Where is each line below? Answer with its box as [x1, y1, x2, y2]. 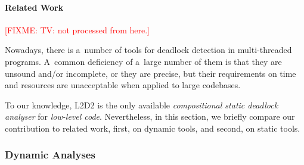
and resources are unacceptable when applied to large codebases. [5, 79, 241, 91]
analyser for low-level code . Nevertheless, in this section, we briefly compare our [5, 110, 295, 123]
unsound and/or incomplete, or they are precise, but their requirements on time [5, 67, 296, 79]
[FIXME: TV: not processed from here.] [5, 23, 150, 36]
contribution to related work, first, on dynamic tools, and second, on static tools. [5, 122, 300, 134]
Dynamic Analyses [5, 147, 95, 162]
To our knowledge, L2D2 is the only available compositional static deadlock [5, 98, 278, 111]
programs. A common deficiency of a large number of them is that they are [5, 55, 282, 67]
